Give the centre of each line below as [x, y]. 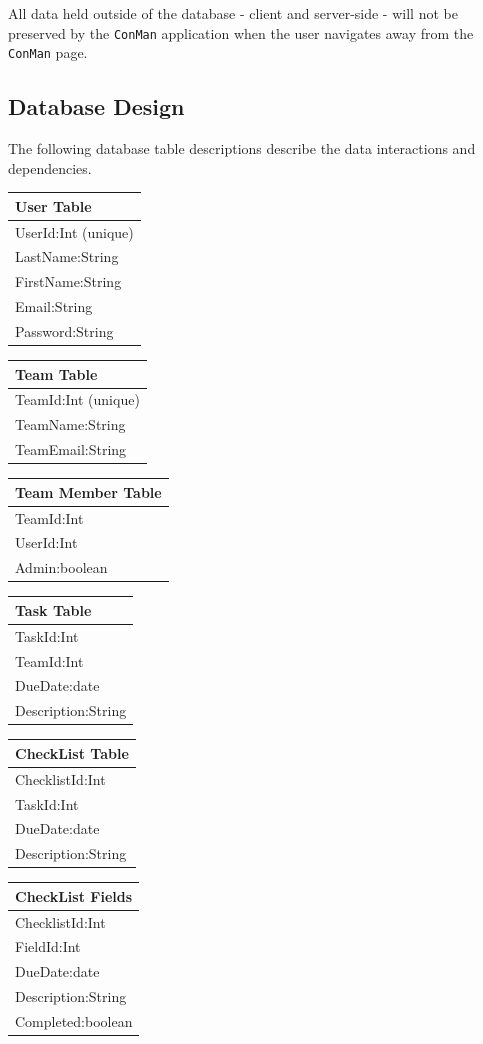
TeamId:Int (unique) [77, 399]
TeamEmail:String [71, 449]
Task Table [53, 609]
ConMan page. [48, 52]
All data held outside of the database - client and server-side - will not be [233, 13]
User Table [53, 205]
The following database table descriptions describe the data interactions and [242, 148]
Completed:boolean [74, 1021]
